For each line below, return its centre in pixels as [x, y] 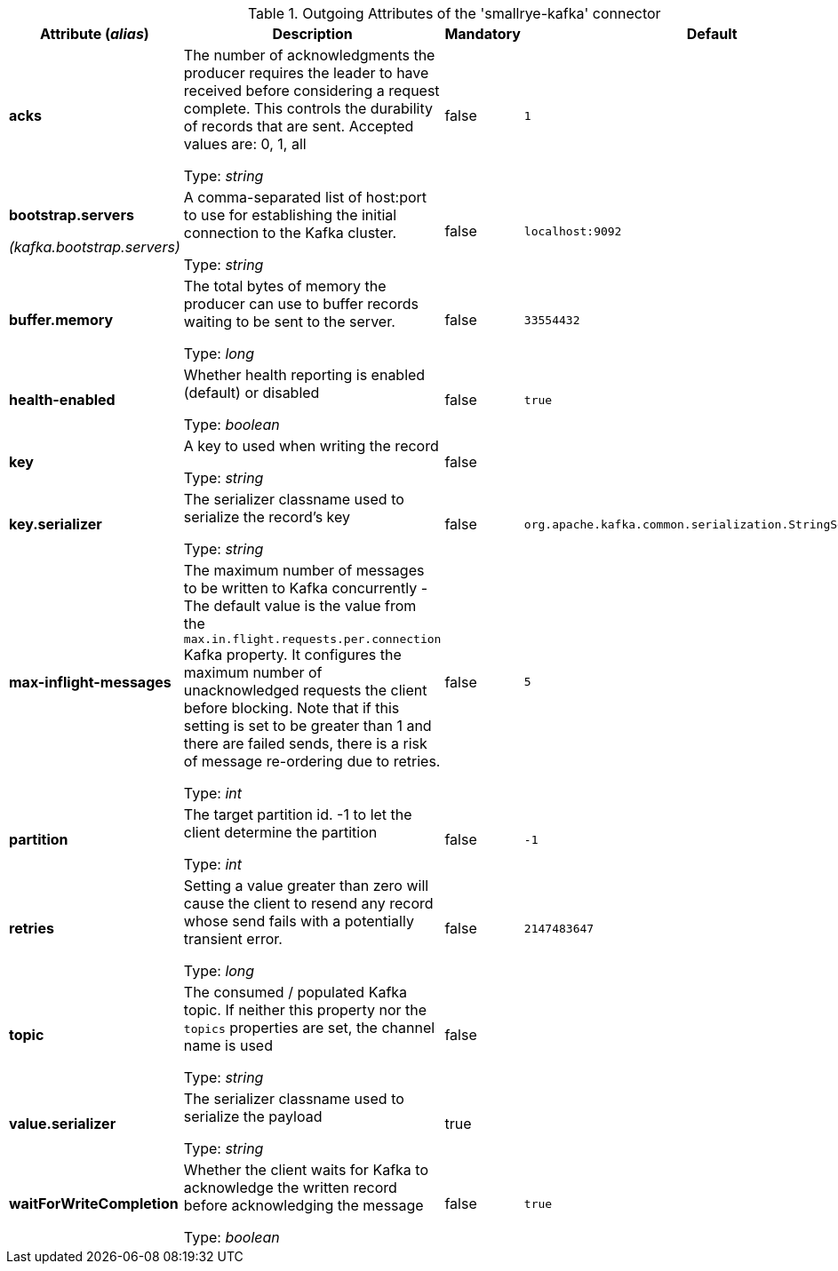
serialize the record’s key [267, 517]
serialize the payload [253, 1116]
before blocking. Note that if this [291, 708]
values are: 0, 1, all [245, 144]
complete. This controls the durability [308, 108]
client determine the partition [280, 832]
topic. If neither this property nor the [305, 1010]
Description [312, 34]
